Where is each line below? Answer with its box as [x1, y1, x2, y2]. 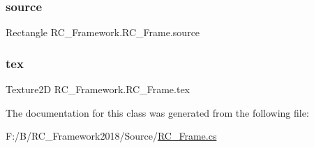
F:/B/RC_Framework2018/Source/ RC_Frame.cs [6, 129, 217, 143]
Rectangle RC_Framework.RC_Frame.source [6, 25, 200, 40]
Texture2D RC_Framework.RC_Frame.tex [6, 82, 190, 97]
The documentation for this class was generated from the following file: [6, 105, 309, 120]
